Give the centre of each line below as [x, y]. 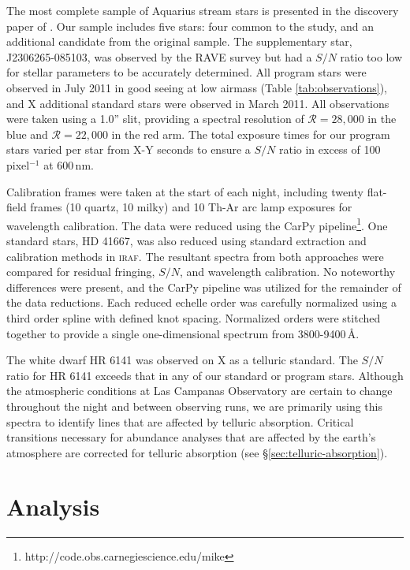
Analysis [53, 507]
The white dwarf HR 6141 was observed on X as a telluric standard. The [182, 360]
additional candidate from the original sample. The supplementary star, [179, 41]
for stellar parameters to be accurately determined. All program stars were [186, 72]
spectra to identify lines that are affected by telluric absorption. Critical [180, 421]
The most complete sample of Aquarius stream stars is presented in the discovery [203, 10]
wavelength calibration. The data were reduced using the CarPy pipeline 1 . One [197, 224]
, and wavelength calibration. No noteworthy [288, 272]
